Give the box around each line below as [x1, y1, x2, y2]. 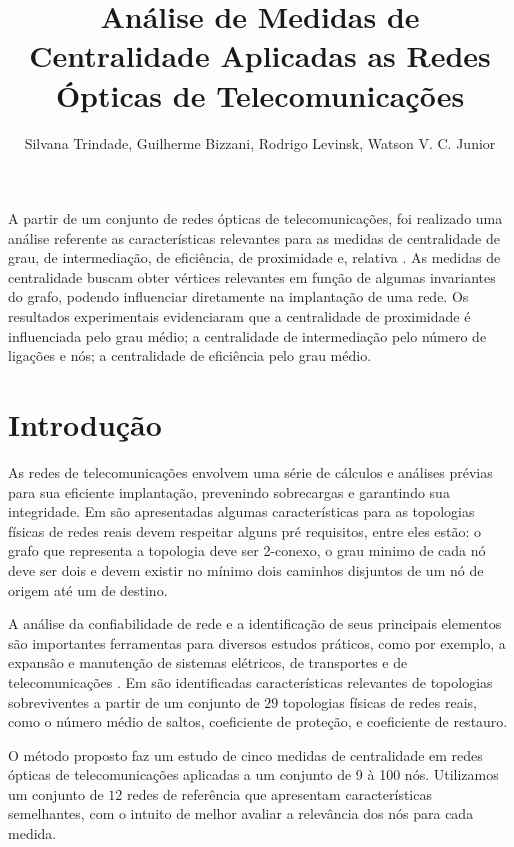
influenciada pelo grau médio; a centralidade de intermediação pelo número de [8, 325, 487, 346]
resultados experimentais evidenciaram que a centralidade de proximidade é [8, 306, 471, 327]
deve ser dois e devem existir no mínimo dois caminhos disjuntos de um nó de [8, 559, 484, 580]
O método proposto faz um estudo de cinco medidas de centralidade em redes [8, 744, 483, 765]
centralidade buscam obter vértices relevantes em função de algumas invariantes [8, 266, 496, 287]
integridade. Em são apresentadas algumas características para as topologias [8, 501, 475, 522]
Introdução [8, 404, 162, 445]
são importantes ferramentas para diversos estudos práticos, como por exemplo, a [8, 632, 506, 653]
